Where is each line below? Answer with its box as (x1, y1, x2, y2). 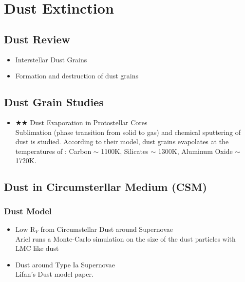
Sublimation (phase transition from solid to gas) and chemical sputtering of (15, 127, 241, 137)
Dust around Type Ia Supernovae (15, 259, 115, 269)
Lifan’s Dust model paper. (15, 269, 94, 279)
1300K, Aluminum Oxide (158, 146, 233, 156)
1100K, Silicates (101, 146, 149, 156)
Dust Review (4, 31, 71, 46)
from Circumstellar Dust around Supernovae (40, 224, 173, 234)
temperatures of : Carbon (15, 146, 92, 156)
